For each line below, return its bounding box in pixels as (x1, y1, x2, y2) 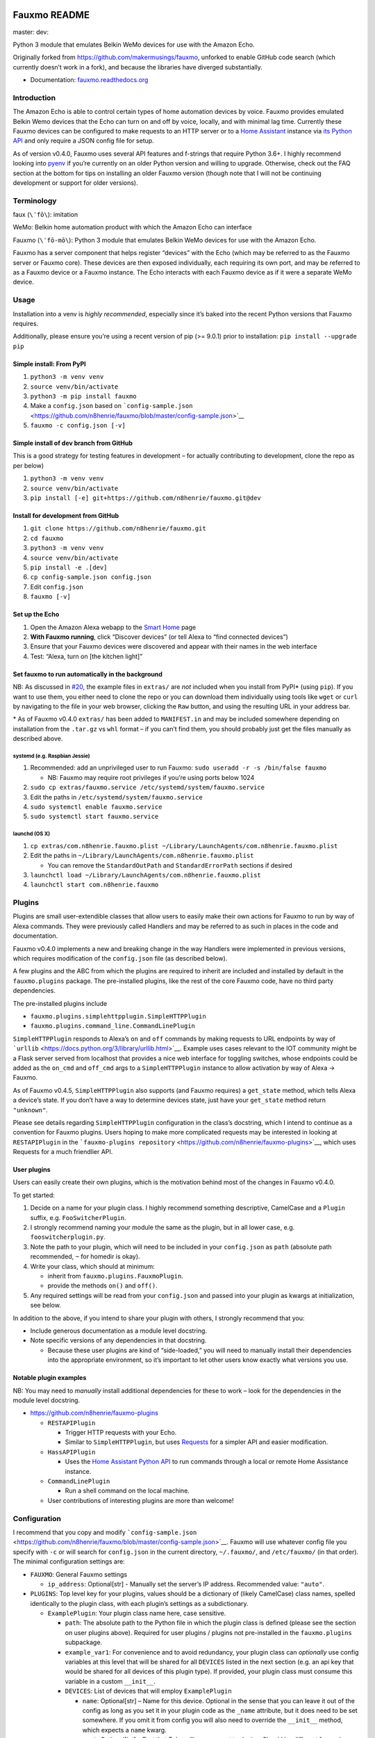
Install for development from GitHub (12, 512, 119, 520)
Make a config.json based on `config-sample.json (30, 402, 193, 410)
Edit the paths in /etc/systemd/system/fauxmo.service (30, 793, 203, 801)
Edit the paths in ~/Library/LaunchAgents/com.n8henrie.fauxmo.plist (30, 852, 254, 860)
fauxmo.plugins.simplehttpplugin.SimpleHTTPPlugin (30, 1012, 206, 1020)
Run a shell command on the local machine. (65, 1486, 190, 1495)
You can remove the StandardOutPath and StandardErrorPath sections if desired (47, 861, 293, 869)
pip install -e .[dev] (30, 564, 108, 571)
